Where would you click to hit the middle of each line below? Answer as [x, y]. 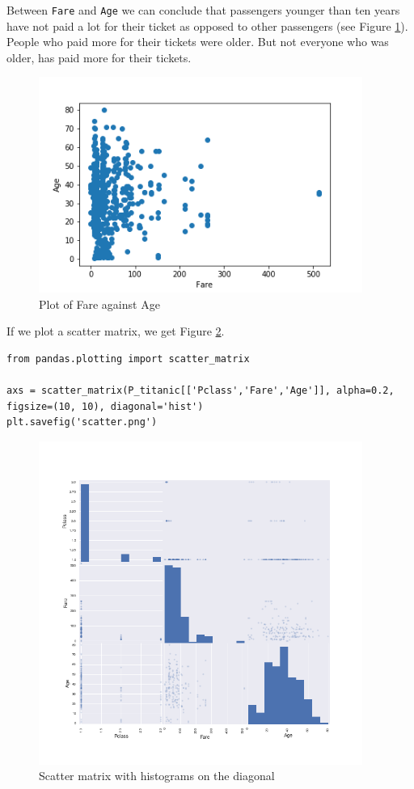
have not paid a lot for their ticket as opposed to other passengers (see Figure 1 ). [207, 25]
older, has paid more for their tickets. [99, 57]
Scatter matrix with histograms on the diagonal [157, 776]
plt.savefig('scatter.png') [82, 422]
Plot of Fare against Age [99, 304]
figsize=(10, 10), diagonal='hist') [105, 406]
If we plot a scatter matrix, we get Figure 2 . [116, 331]
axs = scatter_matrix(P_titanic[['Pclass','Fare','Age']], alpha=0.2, [201, 391]
